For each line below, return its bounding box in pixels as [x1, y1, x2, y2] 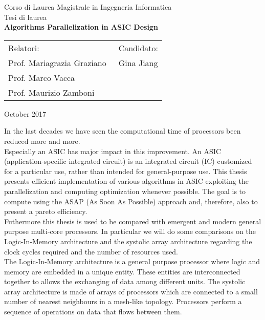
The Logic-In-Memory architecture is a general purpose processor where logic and [4, 256, 260, 267]
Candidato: [118, 41, 159, 54]
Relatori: [8, 41, 39, 54]
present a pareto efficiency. [4, 206, 87, 217]
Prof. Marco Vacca [8, 71, 75, 83]
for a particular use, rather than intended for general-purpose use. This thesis [4, 165, 247, 176]
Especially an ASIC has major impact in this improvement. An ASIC [4, 145, 222, 156]
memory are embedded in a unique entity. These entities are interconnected [4, 266, 240, 276]
